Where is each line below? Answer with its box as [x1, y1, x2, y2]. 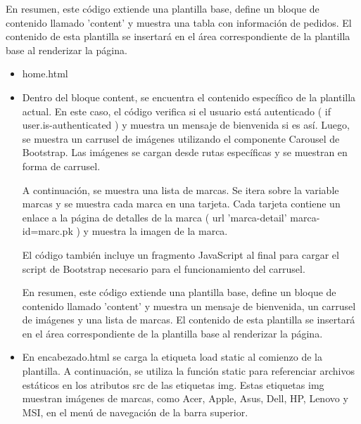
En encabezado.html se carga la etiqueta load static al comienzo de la [22, 349, 322, 364]
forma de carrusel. [22, 158, 101, 173]
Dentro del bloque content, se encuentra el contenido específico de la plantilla [22, 89, 356, 104]
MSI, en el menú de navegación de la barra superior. [22, 404, 248, 419]
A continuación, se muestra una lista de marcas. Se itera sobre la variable [22, 182, 339, 197]
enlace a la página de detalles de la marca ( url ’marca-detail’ [22, 210, 287, 224]
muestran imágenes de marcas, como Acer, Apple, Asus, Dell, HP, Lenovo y [22, 391, 348, 406]
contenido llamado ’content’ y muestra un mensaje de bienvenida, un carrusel [22, 298, 356, 313]
